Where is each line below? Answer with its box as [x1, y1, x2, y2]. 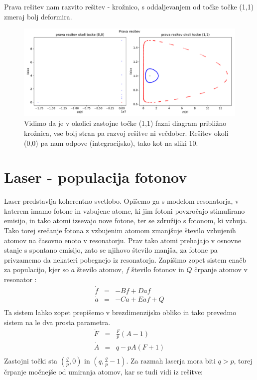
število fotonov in [131, 264, 184, 275]
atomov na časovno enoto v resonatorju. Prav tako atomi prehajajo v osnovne [4, 235, 242, 245]
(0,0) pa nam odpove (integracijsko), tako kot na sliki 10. [24, 137, 198, 148]
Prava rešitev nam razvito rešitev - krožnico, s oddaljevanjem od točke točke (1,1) [4, 1, 254, 11]
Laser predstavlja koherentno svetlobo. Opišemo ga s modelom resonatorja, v [4, 196, 239, 206]
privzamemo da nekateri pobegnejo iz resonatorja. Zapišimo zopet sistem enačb [4, 254, 247, 265]
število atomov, [77, 264, 124, 275]
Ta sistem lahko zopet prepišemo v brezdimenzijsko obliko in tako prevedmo [4, 307, 237, 318]
